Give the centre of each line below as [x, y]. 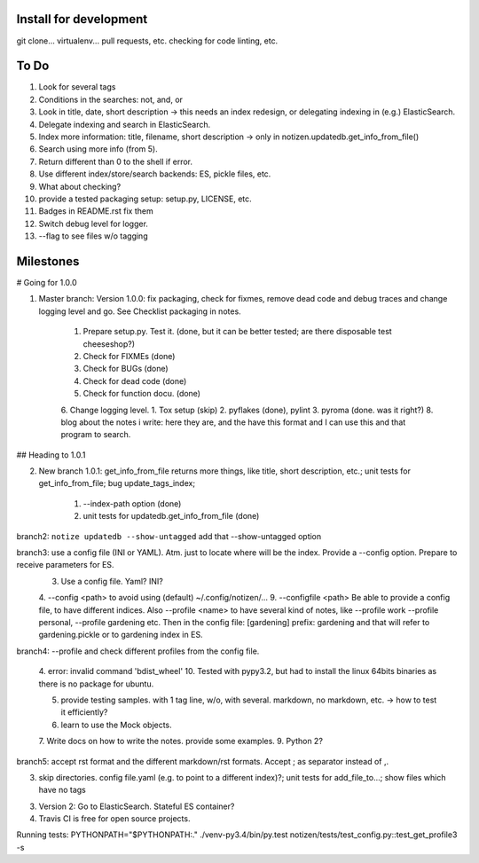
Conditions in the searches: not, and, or [111, 99]
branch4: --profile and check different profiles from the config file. [138, 651]
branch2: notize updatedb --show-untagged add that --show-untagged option [169, 536]
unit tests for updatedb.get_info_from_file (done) [171, 516]
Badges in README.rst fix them [96, 211]
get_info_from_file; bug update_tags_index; [117, 483]
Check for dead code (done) [135, 381]
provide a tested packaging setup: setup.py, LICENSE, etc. [145, 199]
